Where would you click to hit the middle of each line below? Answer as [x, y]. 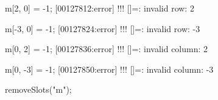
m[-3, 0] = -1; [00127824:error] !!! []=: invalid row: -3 [103, 28]
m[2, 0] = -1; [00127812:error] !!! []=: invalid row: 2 [100, 8]
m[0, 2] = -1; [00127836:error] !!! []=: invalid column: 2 [107, 49]
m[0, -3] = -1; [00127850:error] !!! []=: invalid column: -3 [109, 69]
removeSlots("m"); [38, 89]
